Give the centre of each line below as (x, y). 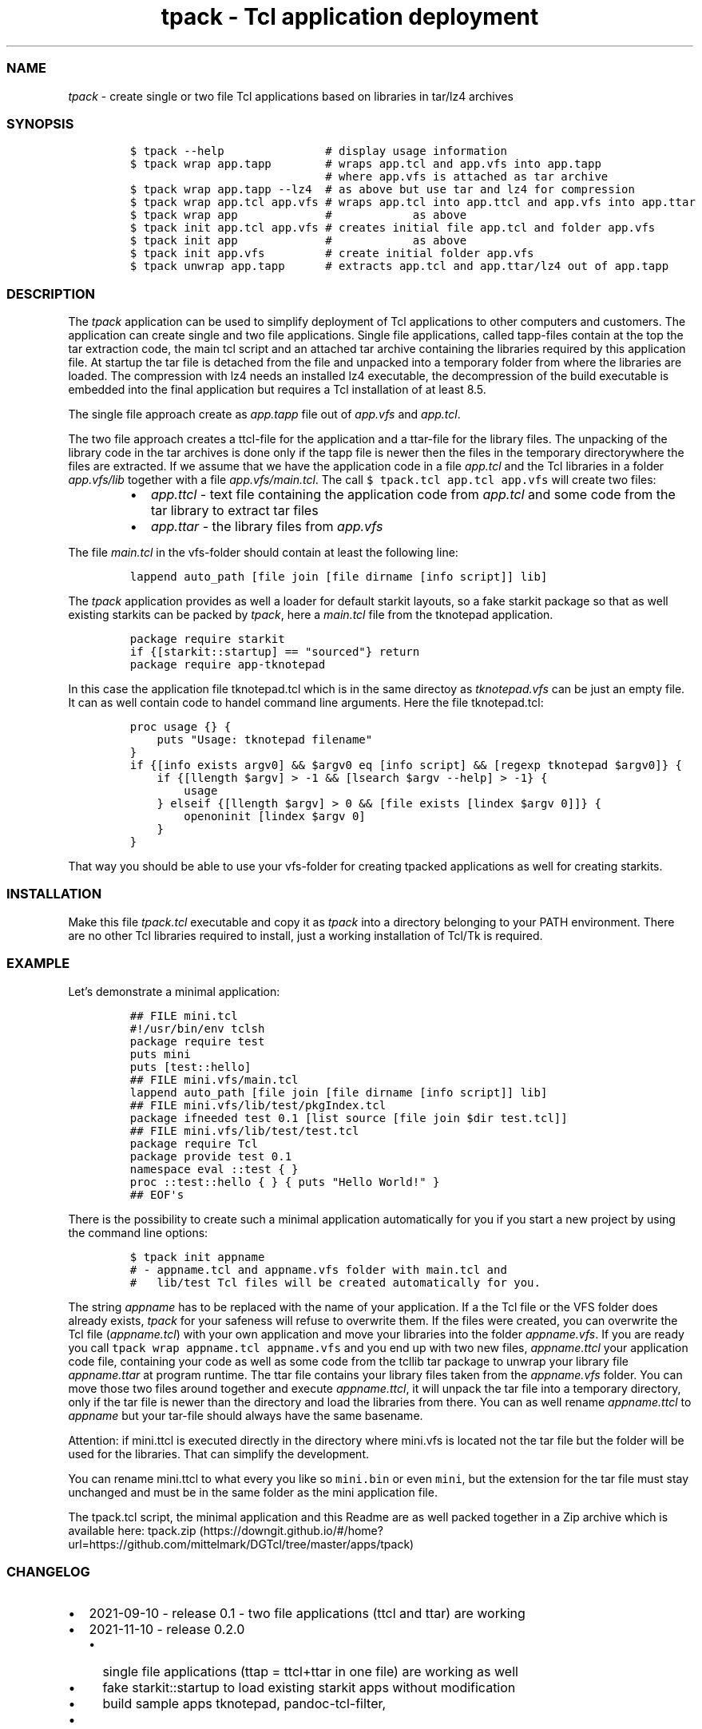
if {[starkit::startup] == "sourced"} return (275, 652)
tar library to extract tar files (234, 510)
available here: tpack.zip (132, 1530)
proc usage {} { (180, 727)
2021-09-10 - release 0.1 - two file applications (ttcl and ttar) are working (307, 1614)
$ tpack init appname (197, 1257)
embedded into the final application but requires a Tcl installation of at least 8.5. (277, 389)
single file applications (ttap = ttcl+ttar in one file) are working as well (310, 1672)
